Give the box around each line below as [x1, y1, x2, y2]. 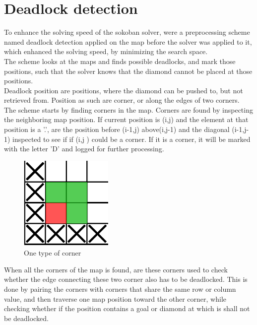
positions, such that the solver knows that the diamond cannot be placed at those [4, 65, 253, 76]
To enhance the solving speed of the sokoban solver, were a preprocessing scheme [4, 27, 250, 37]
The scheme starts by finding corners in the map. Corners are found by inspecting [4, 104, 253, 115]
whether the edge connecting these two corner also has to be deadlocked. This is [4, 274, 248, 284]
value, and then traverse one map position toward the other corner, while [4, 293, 226, 304]
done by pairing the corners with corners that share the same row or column [4, 284, 236, 294]
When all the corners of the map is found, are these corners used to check [4, 264, 228, 274]
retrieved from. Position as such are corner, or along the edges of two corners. [4, 95, 240, 105]
